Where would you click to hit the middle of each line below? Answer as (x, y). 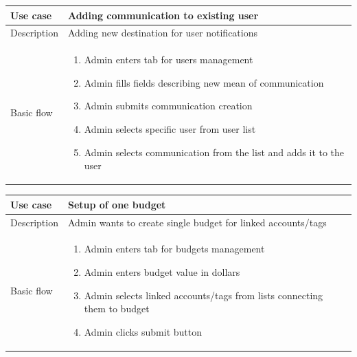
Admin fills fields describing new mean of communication (204, 82)
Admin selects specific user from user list (170, 128)
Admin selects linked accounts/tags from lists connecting (204, 295)
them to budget (117, 309)
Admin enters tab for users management (169, 60)
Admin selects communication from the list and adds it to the (214, 152)
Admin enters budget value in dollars (162, 272)
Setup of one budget (117, 204)
